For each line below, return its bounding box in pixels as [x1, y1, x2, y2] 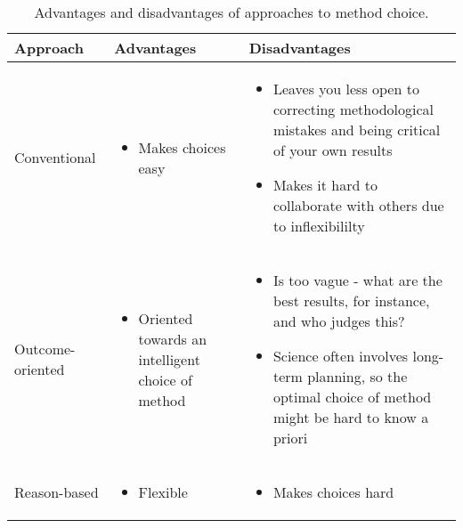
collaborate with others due [272, 195, 444, 215]
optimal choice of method [272, 386, 432, 407]
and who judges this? [272, 311, 405, 331]
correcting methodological [272, 99, 435, 119]
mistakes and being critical [272, 119, 441, 140]
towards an [138, 328, 207, 349]
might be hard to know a [272, 407, 429, 427]
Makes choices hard [272, 482, 394, 502]
